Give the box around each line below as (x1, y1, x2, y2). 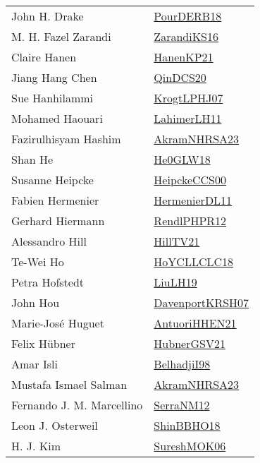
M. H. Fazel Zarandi (11, 28, 111, 44)
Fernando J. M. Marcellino (11, 397, 143, 413)
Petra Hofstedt (11, 274, 85, 290)
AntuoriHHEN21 (154, 315, 237, 331)
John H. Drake (11, 8, 84, 24)
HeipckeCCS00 (154, 172, 227, 188)
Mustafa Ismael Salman (11, 376, 128, 392)
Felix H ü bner (11, 335, 75, 351)
